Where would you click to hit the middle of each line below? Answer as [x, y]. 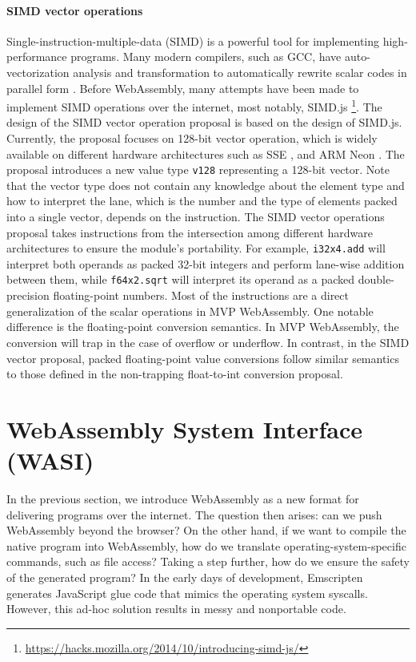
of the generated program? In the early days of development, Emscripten [185, 577]
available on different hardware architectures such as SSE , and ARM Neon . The [206, 153]
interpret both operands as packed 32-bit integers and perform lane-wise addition [206, 263]
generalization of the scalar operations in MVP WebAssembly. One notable [190, 311]
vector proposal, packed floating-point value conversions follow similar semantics [203, 358]
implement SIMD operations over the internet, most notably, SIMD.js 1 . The [194, 105]
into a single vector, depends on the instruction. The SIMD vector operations [196, 217]
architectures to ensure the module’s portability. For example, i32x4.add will [196, 248]
